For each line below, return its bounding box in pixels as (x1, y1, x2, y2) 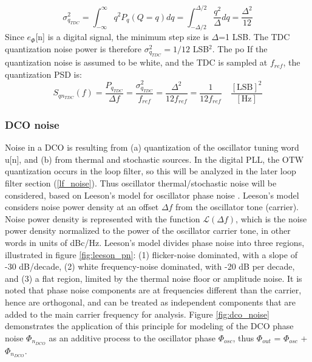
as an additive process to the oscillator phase (49, 331, 216, 344)
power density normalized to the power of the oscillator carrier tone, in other (5, 224, 291, 237)
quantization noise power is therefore (5, 42, 142, 55)
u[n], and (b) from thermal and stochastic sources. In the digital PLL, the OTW (5, 152, 304, 165)
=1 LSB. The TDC (219, 30, 290, 43)
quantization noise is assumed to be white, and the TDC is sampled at (5, 56, 268, 69)
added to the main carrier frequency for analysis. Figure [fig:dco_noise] (5, 307, 270, 320)
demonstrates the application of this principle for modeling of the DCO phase (5, 319, 294, 332)
